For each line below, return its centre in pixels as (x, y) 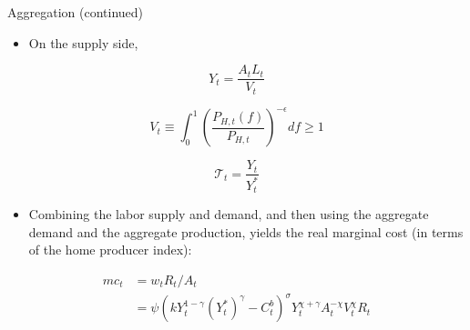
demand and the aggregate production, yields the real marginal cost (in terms (246, 231)
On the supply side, (83, 42)
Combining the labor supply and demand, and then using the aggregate (229, 214)
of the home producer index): (110, 250)
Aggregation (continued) (76, 12)
